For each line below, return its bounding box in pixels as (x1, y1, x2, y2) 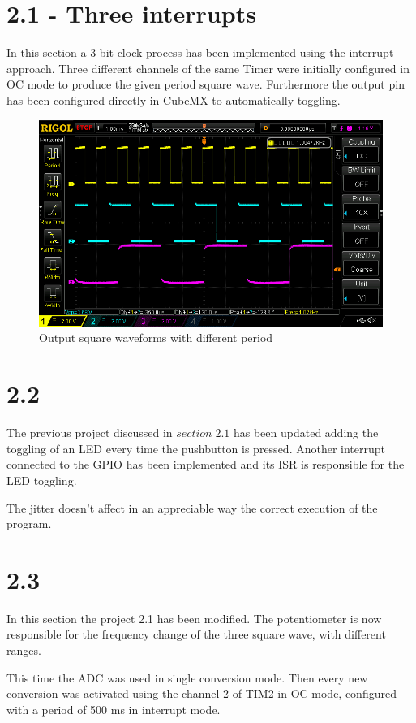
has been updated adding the (233, 424, 379, 441)
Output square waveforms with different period (39, 329, 273, 346)
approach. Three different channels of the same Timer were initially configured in (6, 59, 410, 76)
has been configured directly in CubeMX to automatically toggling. (6, 91, 341, 108)
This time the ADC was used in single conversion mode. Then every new (6, 669, 368, 686)
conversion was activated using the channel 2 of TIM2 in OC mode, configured (6, 685, 397, 702)
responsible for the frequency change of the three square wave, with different (6, 626, 386, 643)
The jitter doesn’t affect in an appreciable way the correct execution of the (6, 499, 378, 516)
